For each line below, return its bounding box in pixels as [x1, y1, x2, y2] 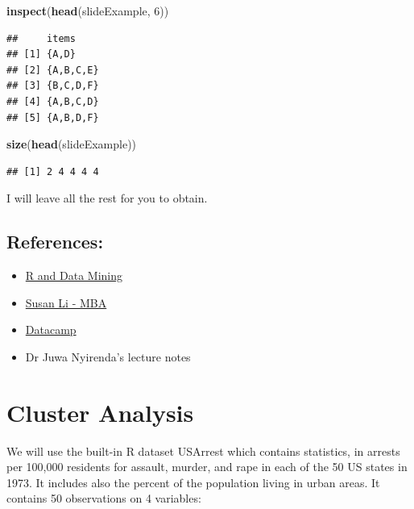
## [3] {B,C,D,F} [6, 80, 99, 92]
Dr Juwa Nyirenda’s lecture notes [25, 348, 191, 365]
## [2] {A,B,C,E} [6, 64, 99, 76]
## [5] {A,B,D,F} [6, 111, 99, 123]
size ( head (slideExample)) [6, 136, 137, 152]
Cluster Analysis [6, 395, 194, 428]
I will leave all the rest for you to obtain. [6, 190, 208, 207]
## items [6, 32, 76, 44]
